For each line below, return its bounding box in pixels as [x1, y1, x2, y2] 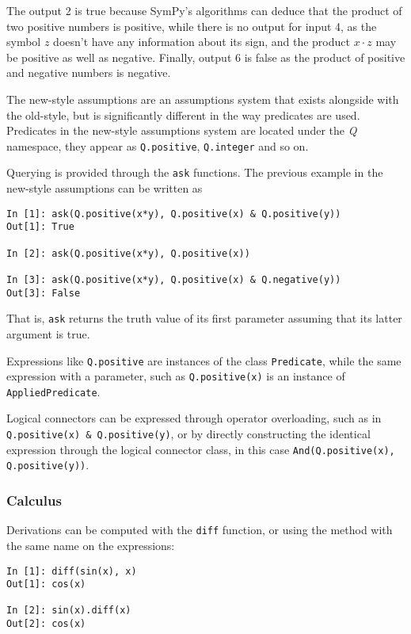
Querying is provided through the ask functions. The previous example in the [6, 164, 383, 181]
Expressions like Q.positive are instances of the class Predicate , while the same [6, 352, 401, 369]
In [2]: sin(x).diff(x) [6, 605, 131, 617]
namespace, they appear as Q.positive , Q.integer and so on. [6, 137, 309, 154]
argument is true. [6, 325, 90, 342]
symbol [6, 33, 41, 50]
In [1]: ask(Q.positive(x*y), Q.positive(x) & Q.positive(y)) [6, 208, 341, 220]
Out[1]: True [6, 221, 74, 233]
